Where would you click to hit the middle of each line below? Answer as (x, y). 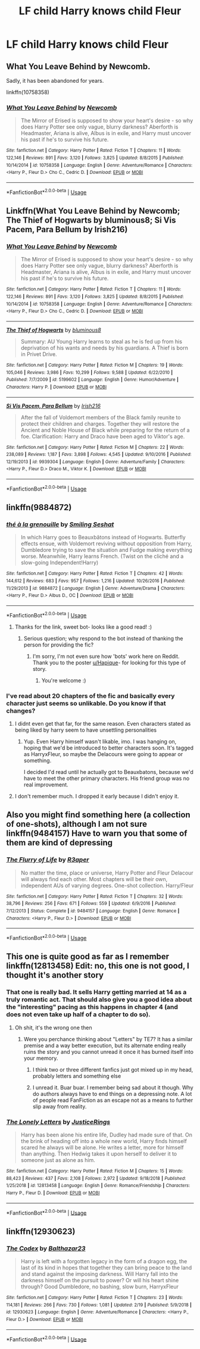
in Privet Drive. (39, 354)
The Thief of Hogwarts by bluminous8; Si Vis (91, 220)
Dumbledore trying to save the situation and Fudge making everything (106, 550)
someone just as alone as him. (58, 1160)
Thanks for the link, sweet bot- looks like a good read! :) (83, 627)
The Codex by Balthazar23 (46, 1248)
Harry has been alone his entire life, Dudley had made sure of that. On (106, 1135)
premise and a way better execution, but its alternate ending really (105, 1045)
